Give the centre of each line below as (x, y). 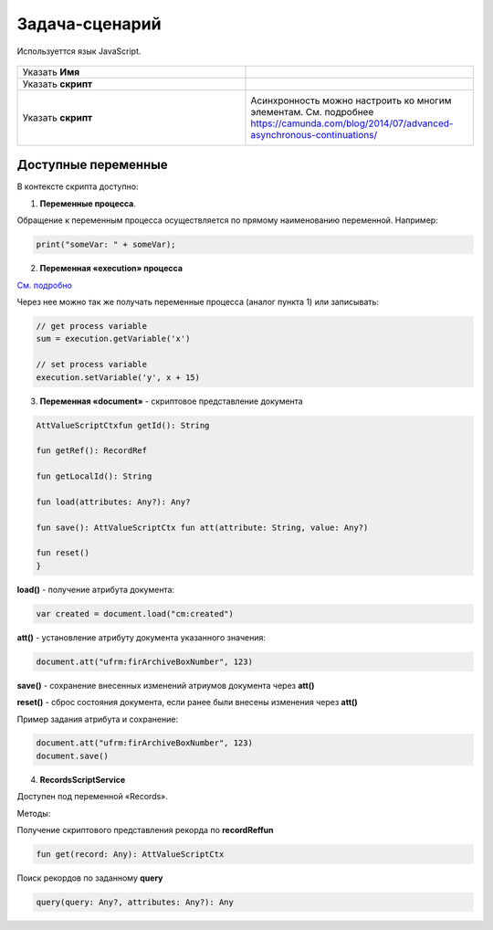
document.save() (73, 756)
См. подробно (45, 285)
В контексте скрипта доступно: (78, 186)
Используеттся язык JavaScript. (79, 51)
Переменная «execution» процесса (111, 269)
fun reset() (63, 553)
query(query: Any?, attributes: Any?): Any (135, 902)
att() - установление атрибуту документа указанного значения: (142, 637)
